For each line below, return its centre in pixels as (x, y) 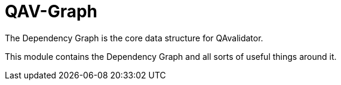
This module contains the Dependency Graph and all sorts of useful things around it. (171, 56)
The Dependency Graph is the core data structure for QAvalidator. (134, 38)
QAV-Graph (51, 11)
